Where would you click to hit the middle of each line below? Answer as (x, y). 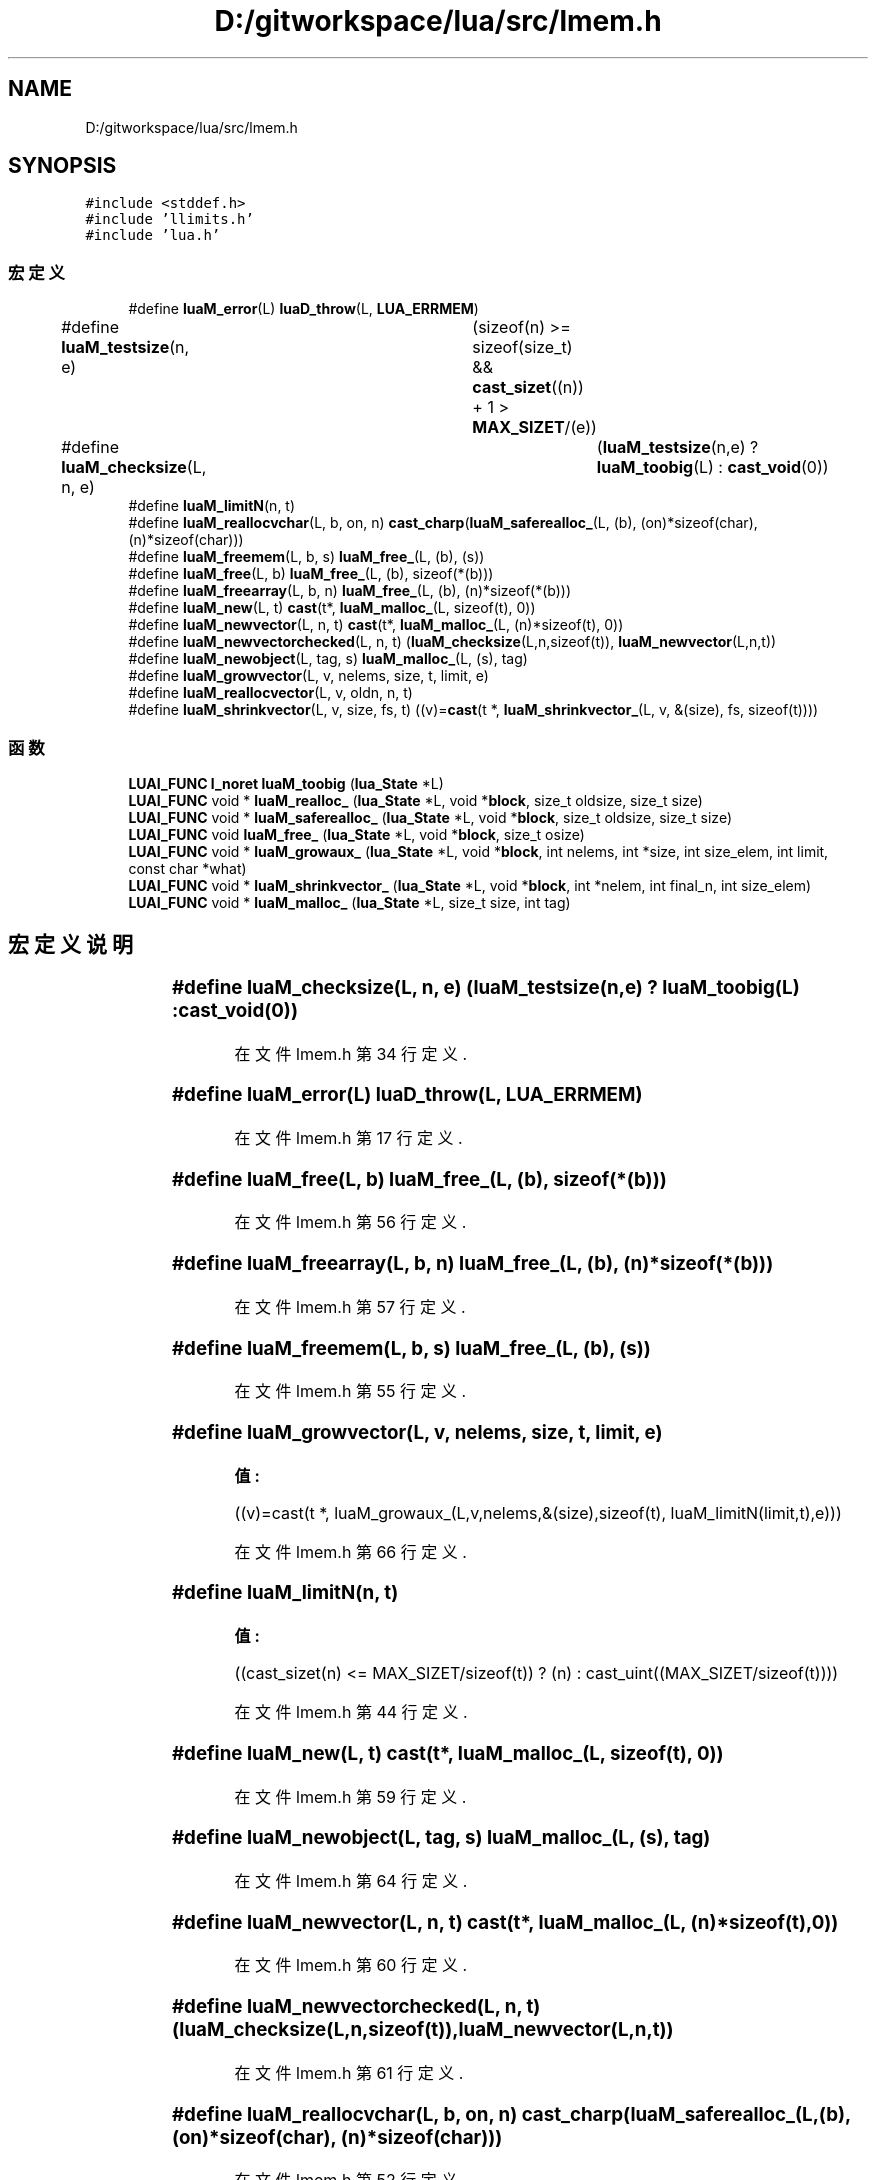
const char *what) (187, 868)
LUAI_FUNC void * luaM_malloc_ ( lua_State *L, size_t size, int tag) (349, 902)
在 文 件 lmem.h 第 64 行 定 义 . (351, 1881)
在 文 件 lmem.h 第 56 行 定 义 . (350, 1222)
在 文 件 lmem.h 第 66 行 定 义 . (350, 1551)
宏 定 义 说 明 (70, 945)
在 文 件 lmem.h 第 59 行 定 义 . (350, 1796)
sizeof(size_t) (522, 347)
